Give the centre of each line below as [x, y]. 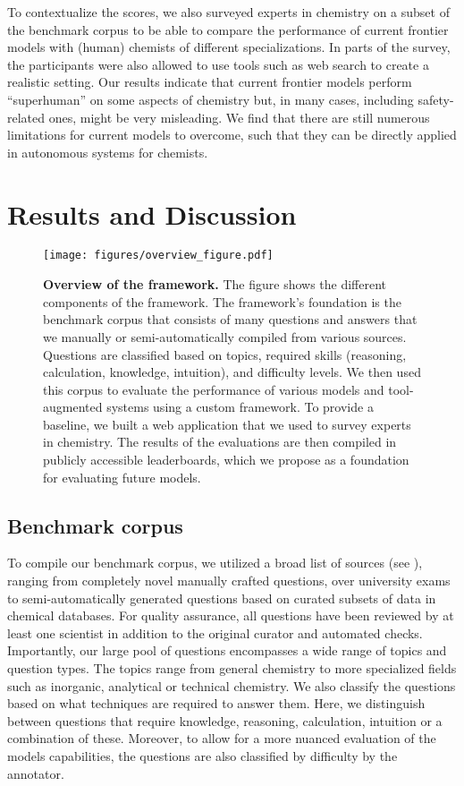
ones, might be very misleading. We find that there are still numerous [239, 117]
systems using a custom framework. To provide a [240, 407]
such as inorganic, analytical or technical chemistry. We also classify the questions [232, 685]
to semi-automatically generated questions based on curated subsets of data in [222, 598]
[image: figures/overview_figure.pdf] [158, 256]
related [26, 117]
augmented [73, 407]
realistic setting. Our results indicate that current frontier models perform [210, 82]
